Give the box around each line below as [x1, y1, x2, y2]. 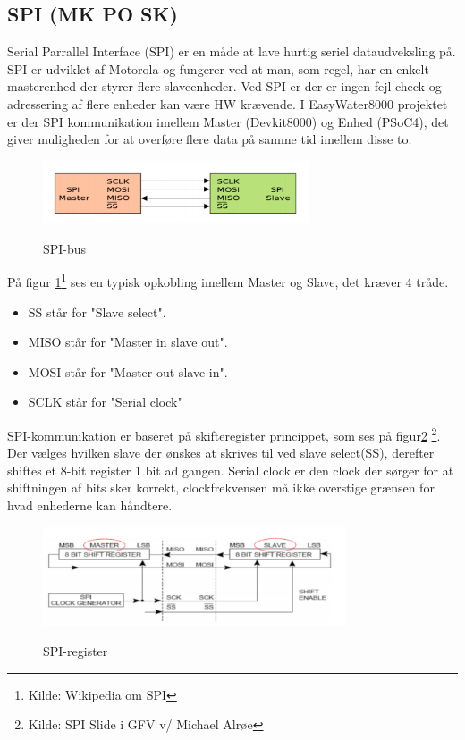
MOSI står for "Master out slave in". [28, 362, 228, 381]
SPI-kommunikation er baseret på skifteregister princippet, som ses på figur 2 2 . [7, 424, 441, 444]
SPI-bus [43, 239, 87, 257]
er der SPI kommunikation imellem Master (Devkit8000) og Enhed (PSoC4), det [7, 112, 449, 130]
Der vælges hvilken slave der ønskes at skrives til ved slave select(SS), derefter [7, 443, 435, 462]
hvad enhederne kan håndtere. [7, 496, 173, 515]
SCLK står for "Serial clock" [28, 392, 182, 411]
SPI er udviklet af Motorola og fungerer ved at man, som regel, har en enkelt [7, 59, 429, 78]
